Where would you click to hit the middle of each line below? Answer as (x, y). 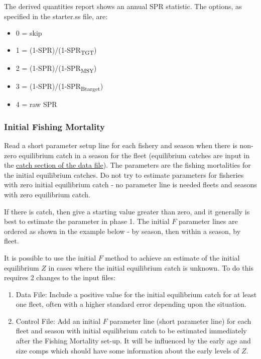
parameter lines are (208, 221)
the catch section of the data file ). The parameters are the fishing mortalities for (127, 165)
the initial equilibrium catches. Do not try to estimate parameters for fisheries (124, 174)
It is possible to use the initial (50, 257)
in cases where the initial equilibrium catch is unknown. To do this (151, 267)
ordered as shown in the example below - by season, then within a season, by (122, 231)
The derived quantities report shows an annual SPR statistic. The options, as (123, 6)
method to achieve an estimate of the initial (172, 257)
